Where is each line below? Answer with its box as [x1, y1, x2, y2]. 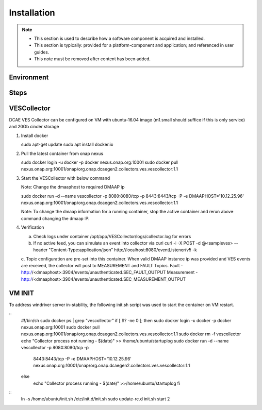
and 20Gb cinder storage [9, 124, 59, 130]
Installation [9, 7, 55, 18]
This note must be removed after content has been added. [34, 56, 150, 62]
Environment [9, 73, 49, 81]
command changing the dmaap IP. [21, 215, 90, 221]
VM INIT [9, 289, 34, 297]
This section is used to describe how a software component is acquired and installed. [34, 35, 205, 41]
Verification [21, 224, 45, 230]
